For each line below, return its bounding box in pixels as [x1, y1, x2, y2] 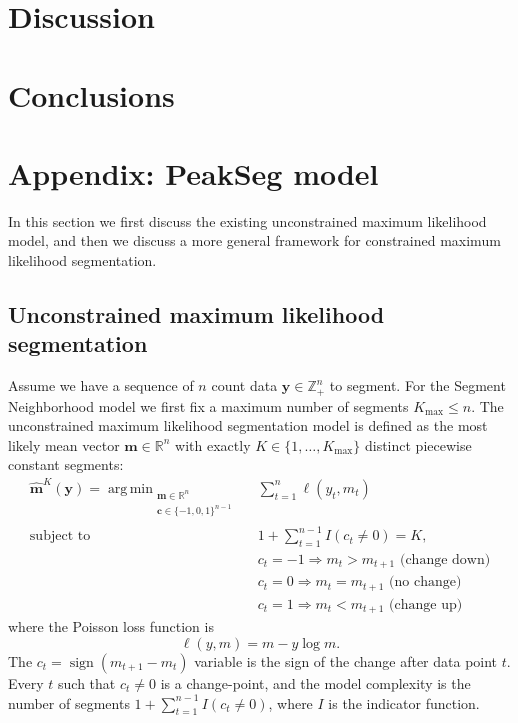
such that [58, 672, 116, 693]
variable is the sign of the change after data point [194, 650, 498, 671]
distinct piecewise [364, 434, 472, 455]
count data [211, 375, 278, 396]
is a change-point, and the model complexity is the [160, 672, 471, 693]
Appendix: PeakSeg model [8, 152, 379, 193]
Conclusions [8, 74, 175, 115]
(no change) [389, 575, 462, 590]
